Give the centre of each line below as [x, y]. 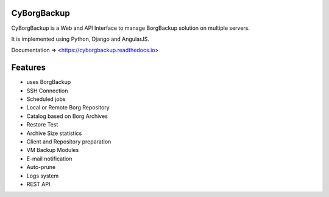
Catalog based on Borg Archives [67, 116]
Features [28, 68]
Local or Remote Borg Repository [68, 108]
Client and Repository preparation [69, 141]
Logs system [43, 176]
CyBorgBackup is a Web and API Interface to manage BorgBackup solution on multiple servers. [130, 28]
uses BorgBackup [49, 82]
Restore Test [42, 125]
